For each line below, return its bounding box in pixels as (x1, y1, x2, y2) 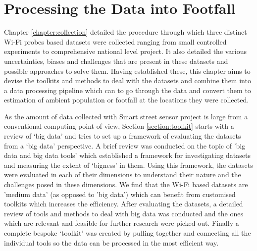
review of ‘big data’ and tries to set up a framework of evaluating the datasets (4, 131, 241, 141)
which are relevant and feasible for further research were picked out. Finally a (4, 218, 239, 228)
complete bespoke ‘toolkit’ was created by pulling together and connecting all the (4, 228, 251, 238)
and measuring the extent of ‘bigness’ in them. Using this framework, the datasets (4, 159, 253, 170)
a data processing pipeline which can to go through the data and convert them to (4, 85, 251, 95)
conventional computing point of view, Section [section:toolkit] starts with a (4, 121, 234, 131)
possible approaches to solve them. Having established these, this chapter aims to (4, 65, 251, 76)
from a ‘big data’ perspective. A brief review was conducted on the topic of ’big (4, 140, 246, 151)
